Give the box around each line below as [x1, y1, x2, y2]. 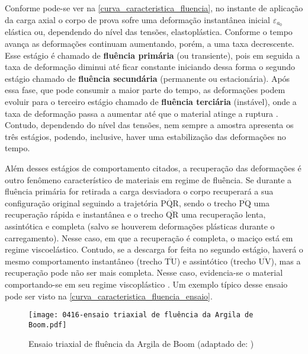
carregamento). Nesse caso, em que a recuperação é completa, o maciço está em [5, 231, 293, 244]
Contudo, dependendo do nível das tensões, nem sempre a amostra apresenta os [5, 119, 294, 131]
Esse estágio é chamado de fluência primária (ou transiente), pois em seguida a [5, 49, 300, 61]
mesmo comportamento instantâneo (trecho [5, 254, 162, 267]
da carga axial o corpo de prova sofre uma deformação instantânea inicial [5, 13, 270, 25]
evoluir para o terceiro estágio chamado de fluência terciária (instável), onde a [5, 95, 297, 108]
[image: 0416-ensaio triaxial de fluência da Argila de [28, 311, 254, 320]
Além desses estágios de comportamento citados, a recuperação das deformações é [5, 161, 301, 174]
